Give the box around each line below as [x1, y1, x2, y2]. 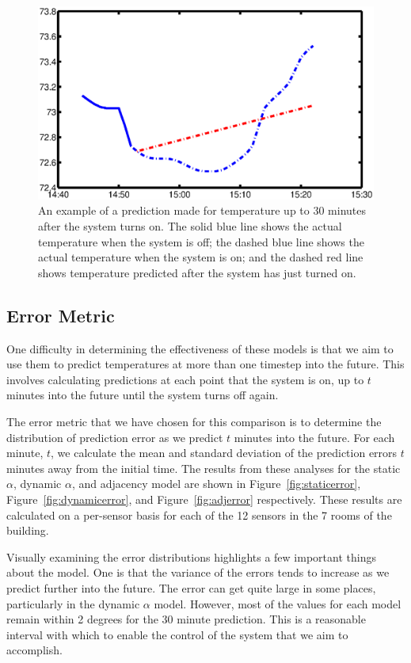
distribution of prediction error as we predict [6, 429, 223, 445]
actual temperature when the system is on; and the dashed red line [38, 249, 363, 265]
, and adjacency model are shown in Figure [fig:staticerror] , [71, 475, 361, 492]
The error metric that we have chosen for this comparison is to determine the [6, 413, 382, 430]
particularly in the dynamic [6, 595, 140, 612]
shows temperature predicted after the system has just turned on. [38, 264, 356, 280]
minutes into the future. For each [234, 429, 395, 445]
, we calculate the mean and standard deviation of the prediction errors [51, 444, 398, 461]
